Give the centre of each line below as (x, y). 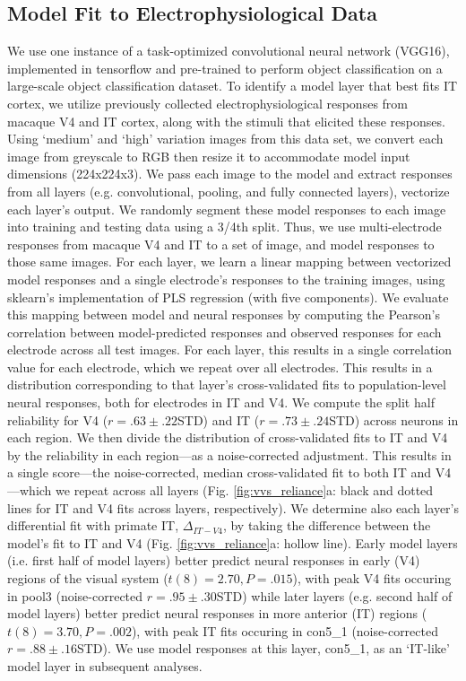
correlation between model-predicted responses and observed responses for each (224, 332)
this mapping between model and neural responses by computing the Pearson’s (224, 314)
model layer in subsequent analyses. (105, 665)
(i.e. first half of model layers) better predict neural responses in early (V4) (214, 560)
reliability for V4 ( (58, 419)
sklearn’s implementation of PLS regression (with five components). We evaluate (228, 297)
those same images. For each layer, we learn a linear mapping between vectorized (229, 262)
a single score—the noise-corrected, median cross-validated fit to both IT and (220, 472)
